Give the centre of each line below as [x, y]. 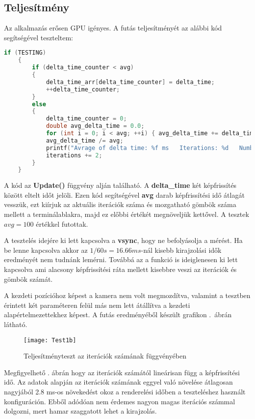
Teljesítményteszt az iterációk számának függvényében [105, 356]
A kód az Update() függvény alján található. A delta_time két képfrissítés [120, 185]
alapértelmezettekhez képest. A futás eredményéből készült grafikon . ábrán [118, 314]
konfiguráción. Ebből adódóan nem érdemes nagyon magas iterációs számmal [120, 401]
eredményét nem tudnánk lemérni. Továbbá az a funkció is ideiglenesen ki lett [121, 259]
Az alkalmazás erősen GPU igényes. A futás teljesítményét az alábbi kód [113, 28]
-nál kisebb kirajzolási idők [181, 250]
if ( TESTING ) [25, 53]
